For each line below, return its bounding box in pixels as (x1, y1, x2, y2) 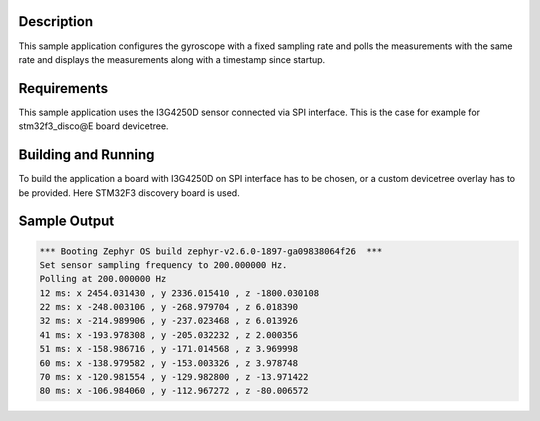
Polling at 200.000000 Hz (39, 273, 167, 285)
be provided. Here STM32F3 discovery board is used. (18, 186, 240, 199)
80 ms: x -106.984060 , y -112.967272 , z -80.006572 (39, 385, 309, 397)
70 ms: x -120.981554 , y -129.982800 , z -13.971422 (39, 371, 309, 383)
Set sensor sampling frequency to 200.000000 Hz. (39, 259, 288, 270)
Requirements (18, 80, 109, 97)
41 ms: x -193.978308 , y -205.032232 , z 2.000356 (39, 329, 299, 340)
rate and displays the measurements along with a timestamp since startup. (18, 53, 326, 65)
